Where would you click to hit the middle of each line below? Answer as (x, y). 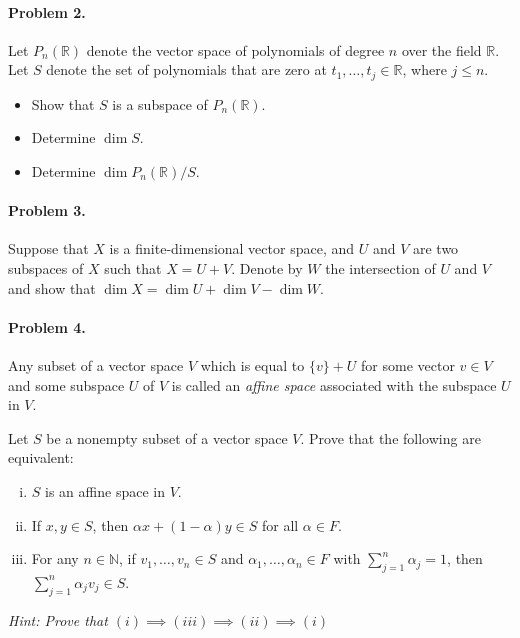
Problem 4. (47, 326)
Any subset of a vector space (96, 365)
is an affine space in (105, 490)
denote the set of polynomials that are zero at (186, 69)
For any (55, 558)
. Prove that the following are (390, 437)
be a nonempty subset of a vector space (167, 437)
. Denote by (267, 268)
